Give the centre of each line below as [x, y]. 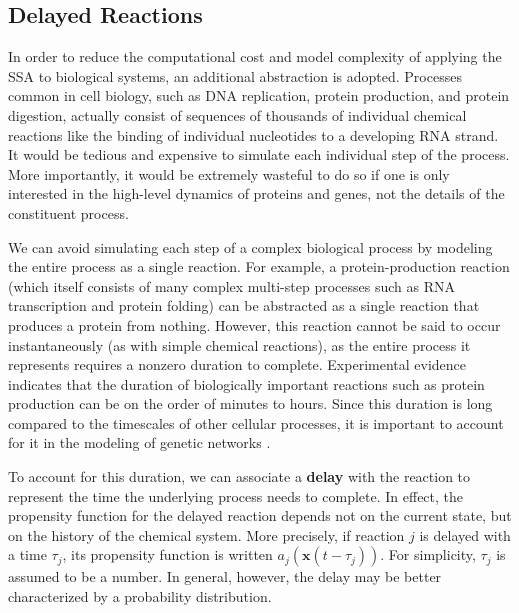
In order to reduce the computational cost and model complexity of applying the [255, 56]
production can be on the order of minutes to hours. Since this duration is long [250, 403]
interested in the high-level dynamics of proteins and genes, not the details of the [256, 193]
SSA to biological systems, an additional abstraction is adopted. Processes [235, 75]
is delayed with [465, 534]
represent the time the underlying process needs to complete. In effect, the [236, 495]
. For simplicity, [428, 554]
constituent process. [68, 212]
